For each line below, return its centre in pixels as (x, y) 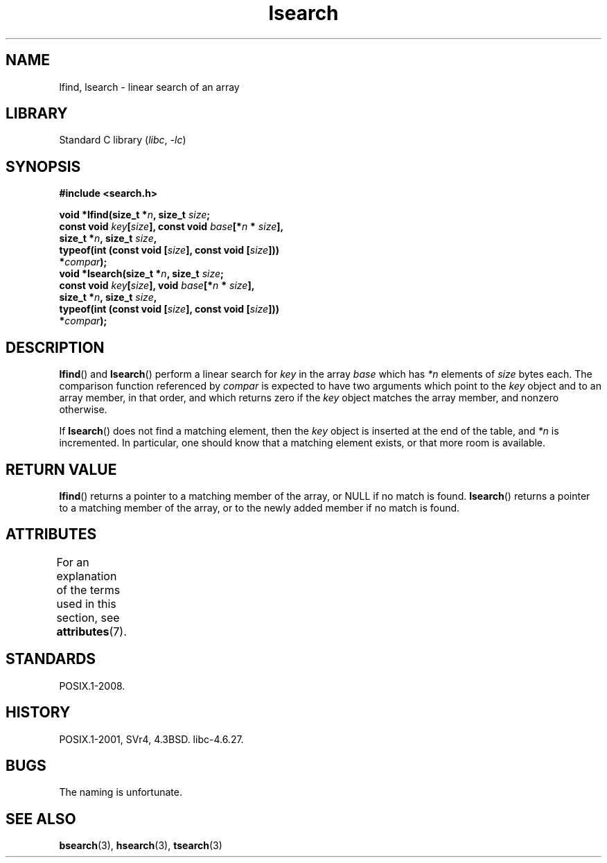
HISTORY (38, 713)
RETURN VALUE (61, 469)
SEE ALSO (41, 819)
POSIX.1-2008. (92, 686)
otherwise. (83, 410)
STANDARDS (51, 659)
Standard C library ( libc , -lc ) (123, 140)
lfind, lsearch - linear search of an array (149, 87)
